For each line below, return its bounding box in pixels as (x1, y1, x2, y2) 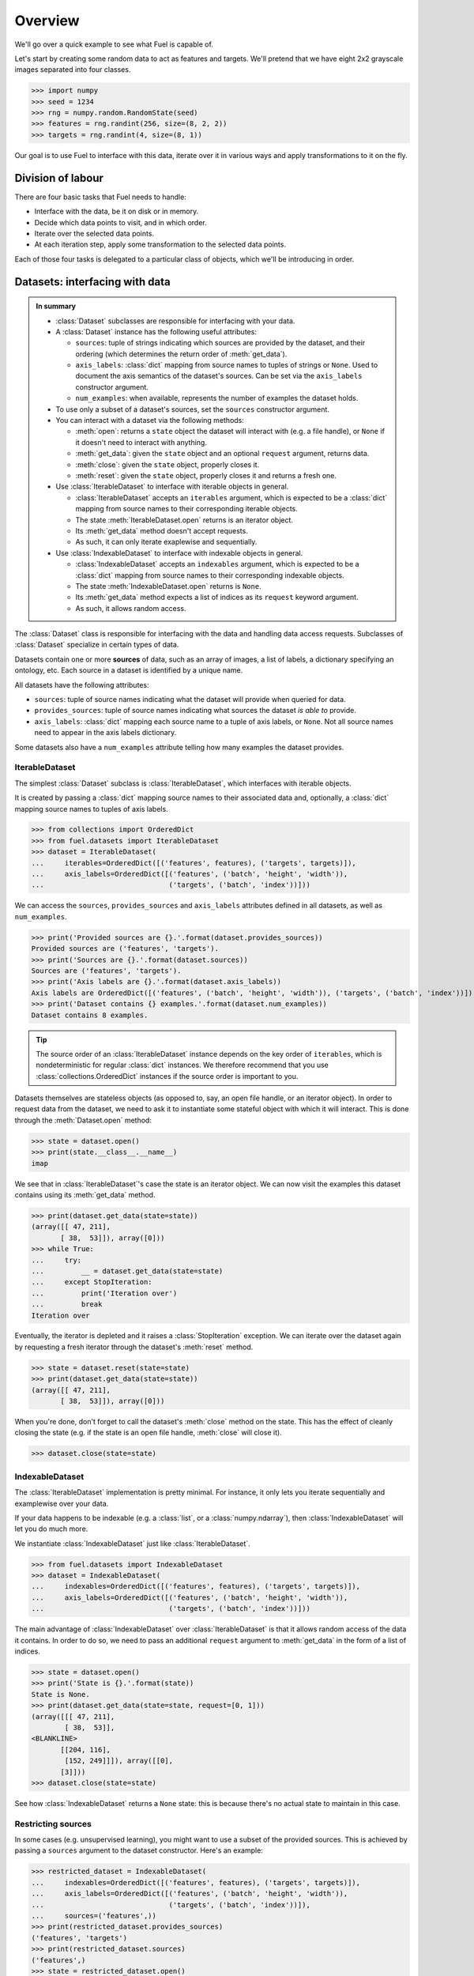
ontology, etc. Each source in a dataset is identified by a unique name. (14, 666, 243, 675)
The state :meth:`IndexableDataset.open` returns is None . (75, 581, 261, 590)
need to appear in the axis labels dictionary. (34, 728, 177, 737)
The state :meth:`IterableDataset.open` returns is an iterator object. (75, 515, 294, 525)
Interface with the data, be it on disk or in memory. (34, 206, 199, 217)
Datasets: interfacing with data (14, 275, 171, 288)
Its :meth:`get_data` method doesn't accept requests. (75, 526, 248, 535)
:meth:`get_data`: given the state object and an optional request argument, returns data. (75, 449, 370, 458)
